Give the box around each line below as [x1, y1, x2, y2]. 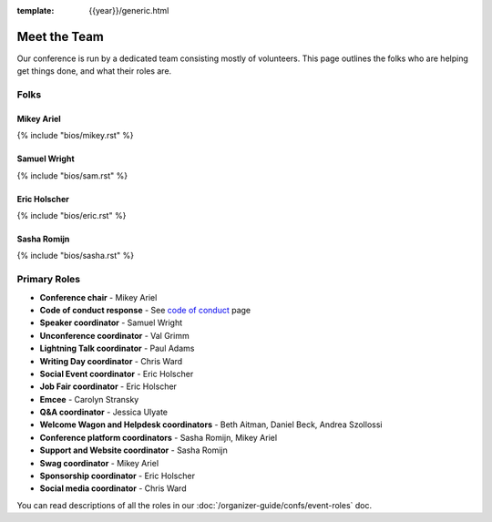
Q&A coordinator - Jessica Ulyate [39, 406, 169, 418]
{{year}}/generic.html [88, 5, 169, 15]
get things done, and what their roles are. [16, 66, 172, 77]
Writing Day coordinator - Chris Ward [39, 355, 183, 366]
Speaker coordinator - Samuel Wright [39, 317, 183, 328]
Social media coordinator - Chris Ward [39, 483, 187, 494]
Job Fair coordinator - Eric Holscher [39, 381, 178, 392]
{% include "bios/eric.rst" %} [16, 210, 127, 221]
